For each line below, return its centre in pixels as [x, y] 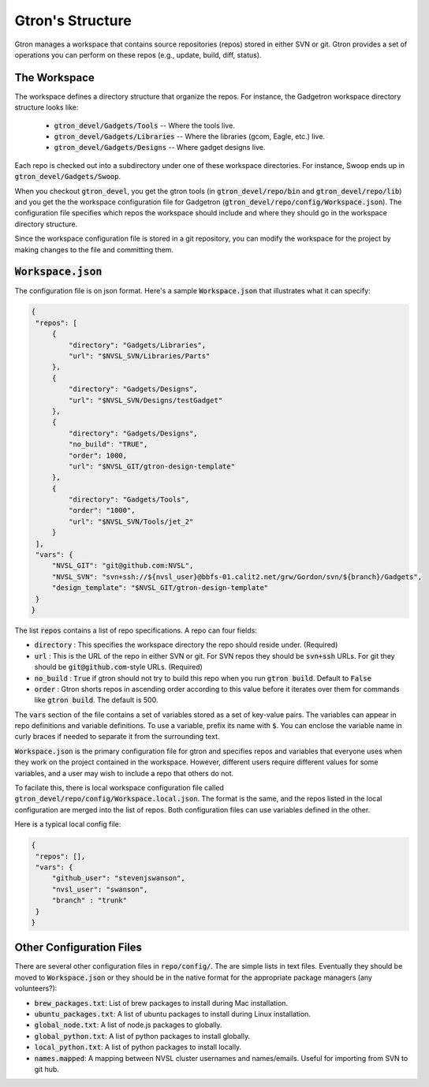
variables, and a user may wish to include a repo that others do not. [124, 773]
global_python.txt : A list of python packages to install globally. [142, 1036]
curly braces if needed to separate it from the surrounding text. [117, 737]
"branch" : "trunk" [90, 900]
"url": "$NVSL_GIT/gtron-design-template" [152, 466]
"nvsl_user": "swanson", [100, 889]
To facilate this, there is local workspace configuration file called [119, 788]
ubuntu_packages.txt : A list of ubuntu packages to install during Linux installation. [173, 1014]
